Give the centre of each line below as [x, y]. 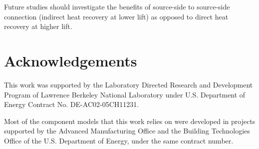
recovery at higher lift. [38, 26]
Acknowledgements [71, 60]
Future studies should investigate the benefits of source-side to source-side [117, 6]
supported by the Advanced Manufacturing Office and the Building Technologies [127, 131]
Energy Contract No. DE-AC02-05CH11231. [72, 104]
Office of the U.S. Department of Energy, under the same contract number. [119, 140]
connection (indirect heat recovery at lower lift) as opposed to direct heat [116, 16]
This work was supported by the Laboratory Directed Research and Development [129, 84]
